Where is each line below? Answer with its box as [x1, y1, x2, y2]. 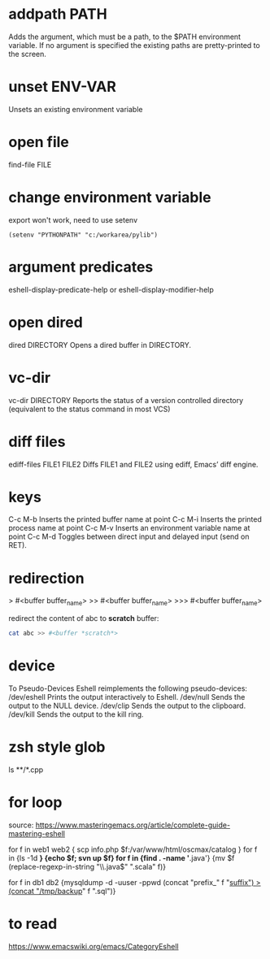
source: [8, 820, 34, 830]
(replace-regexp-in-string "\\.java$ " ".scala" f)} [8, 861, 167, 871]
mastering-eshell [8, 828, 65, 838]
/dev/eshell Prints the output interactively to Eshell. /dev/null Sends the [8, 692, 246, 701]
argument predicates [8, 258, 154, 276]
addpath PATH [8, 5, 107, 24]
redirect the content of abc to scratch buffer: [8, 614, 159, 623]
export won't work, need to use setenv [8, 215, 138, 224]
